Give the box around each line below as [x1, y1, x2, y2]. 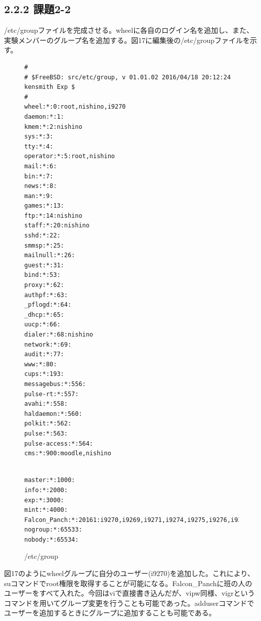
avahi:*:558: [24, 400, 68, 408]
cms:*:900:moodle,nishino [24, 450, 111, 457]
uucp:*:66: [24, 321, 61, 328]
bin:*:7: [24, 172, 54, 180]
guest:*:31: [24, 261, 64, 269]
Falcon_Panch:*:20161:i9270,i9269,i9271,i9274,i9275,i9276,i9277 [24, 516, 249, 523]
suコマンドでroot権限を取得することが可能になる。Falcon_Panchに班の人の [4, 578, 252, 588]
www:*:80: [24, 360, 57, 368]
